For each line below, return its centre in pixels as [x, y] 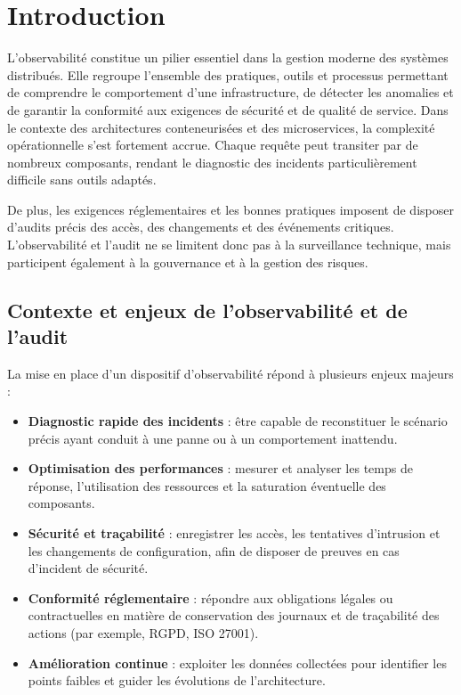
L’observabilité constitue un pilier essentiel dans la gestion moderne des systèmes [228, 57]
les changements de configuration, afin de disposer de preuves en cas [214, 550]
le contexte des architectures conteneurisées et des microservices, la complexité [221, 127]
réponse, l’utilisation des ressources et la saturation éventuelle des [207, 485]
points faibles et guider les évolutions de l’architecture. [177, 680]
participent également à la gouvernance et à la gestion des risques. [188, 262]
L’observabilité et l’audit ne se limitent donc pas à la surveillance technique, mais [229, 245]
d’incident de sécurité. [88, 568]
